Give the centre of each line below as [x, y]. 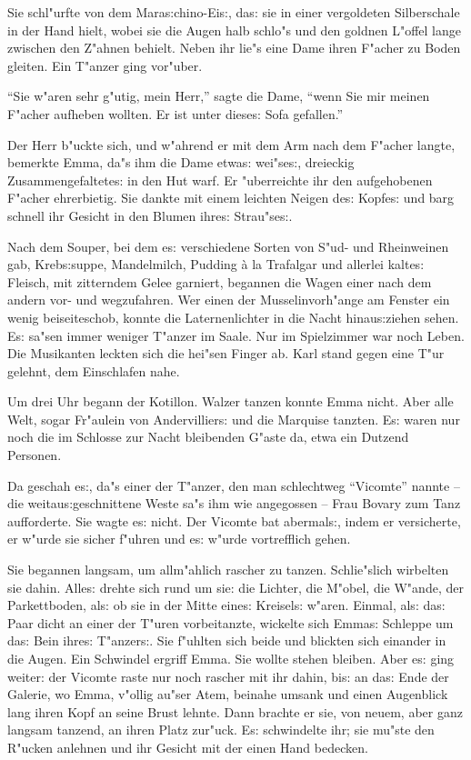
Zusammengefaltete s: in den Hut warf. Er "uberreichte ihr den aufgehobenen [220, 180]
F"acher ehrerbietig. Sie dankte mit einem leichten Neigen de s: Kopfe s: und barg [231, 198]
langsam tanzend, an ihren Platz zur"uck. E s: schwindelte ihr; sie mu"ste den [221, 730]
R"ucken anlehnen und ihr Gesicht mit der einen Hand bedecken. [188, 747]
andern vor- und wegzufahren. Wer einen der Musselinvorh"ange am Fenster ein [229, 300]
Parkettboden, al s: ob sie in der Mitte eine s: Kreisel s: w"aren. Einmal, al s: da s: [226, 605]
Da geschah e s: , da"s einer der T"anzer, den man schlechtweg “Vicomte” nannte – [234, 485]
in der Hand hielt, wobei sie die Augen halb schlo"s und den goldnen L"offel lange [234, 30]
